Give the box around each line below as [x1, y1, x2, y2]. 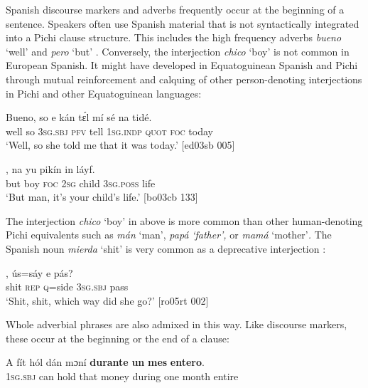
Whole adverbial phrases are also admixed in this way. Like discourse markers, [6, 317, 347, 332]
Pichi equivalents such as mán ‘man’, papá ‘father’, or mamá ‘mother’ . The [6, 227, 332, 242]
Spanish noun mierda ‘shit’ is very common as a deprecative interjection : [6, 241, 326, 256]
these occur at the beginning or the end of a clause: [6, 330, 229, 345]
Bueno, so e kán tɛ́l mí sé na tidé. [6, 110, 152, 125]
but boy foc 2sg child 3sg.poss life [6, 175, 156, 190]
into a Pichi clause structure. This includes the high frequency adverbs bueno [6, 30, 342, 45]
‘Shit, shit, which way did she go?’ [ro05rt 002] [6, 293, 209, 308]
